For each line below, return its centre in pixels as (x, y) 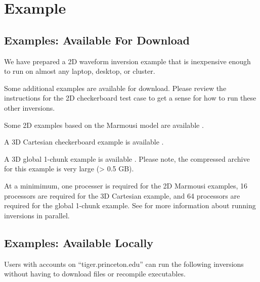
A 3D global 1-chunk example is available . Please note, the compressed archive (127, 158)
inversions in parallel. (37, 215)
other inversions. (30, 107)
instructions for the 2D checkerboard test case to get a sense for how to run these (130, 98)
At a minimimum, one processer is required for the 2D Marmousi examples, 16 (126, 185)
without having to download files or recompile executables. (95, 274)
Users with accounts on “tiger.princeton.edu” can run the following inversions (124, 264)
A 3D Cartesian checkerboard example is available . (84, 142)
